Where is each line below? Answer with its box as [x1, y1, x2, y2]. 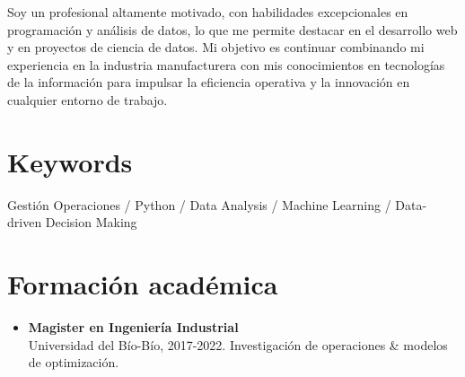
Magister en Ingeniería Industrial [28, 318, 239, 336]
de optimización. [28, 353, 119, 372]
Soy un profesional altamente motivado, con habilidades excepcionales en [7, 3, 408, 21]
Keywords [7, 143, 133, 180]
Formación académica [7, 266, 278, 302]
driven [7, 213, 42, 232]
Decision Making [45, 213, 137, 232]
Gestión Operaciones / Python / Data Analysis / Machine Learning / [7, 195, 391, 214]
